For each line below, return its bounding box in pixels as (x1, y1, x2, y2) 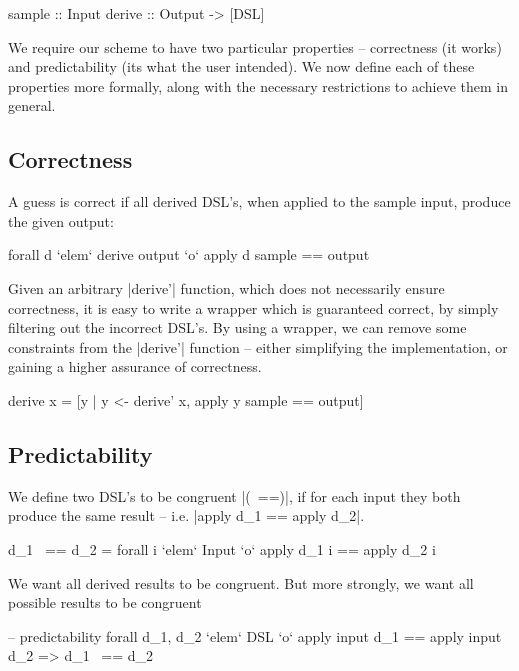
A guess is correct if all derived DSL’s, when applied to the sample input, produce (8, 191, 511, 212)
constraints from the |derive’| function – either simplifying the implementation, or (8, 336, 508, 357)
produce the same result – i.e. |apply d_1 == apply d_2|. (8, 505, 365, 526)
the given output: (8, 210, 114, 231)
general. (8, 95, 56, 116)
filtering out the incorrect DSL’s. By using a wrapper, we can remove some (8, 317, 467, 338)
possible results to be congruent (8, 592, 202, 613)
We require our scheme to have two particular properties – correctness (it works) (8, 36, 502, 57)
